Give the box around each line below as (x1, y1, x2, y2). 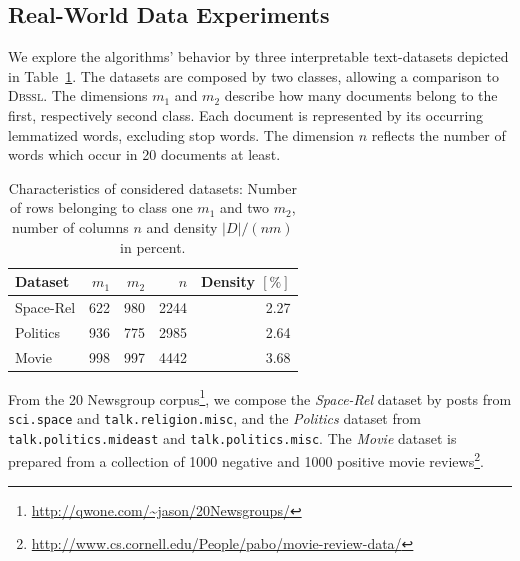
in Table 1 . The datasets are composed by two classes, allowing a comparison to (8, 65, 499, 86)
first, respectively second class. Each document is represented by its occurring (8, 104, 484, 125)
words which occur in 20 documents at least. (8, 144, 281, 165)
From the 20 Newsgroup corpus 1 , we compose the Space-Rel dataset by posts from (8, 385, 512, 409)
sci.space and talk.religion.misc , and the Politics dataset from (8, 408, 421, 429)
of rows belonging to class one (10, 197, 193, 218)
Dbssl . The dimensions (8, 85, 148, 106)
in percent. (120, 236, 186, 257)
